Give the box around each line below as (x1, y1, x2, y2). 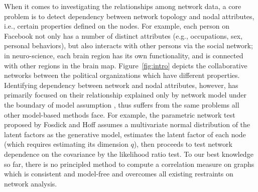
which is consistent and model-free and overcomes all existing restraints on (4, 168, 233, 179)
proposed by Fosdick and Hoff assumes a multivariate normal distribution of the (4, 119, 250, 130)
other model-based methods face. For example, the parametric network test (4, 109, 235, 120)
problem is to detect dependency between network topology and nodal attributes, (4, 11, 254, 21)
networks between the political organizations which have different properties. (4, 70, 240, 80)
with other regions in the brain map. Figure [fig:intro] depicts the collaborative (4, 60, 247, 70)
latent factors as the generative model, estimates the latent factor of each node (4, 129, 246, 139)
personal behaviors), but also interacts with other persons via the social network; (4, 40, 253, 51)
